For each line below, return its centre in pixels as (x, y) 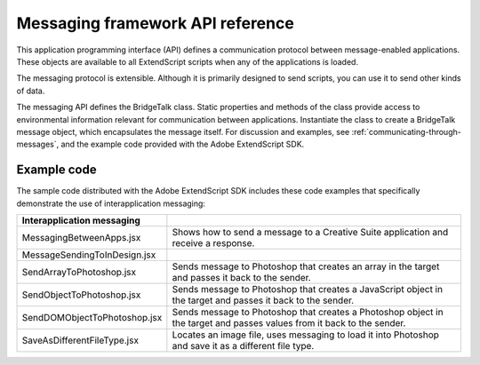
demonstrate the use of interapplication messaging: (111, 203)
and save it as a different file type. (243, 345)
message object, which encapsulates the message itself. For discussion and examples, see (183, 131)
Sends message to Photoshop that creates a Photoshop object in (308, 312)
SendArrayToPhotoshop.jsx (79, 272)
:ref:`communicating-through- (406, 131)
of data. (31, 91)
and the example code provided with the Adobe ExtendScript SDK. (183, 144)
